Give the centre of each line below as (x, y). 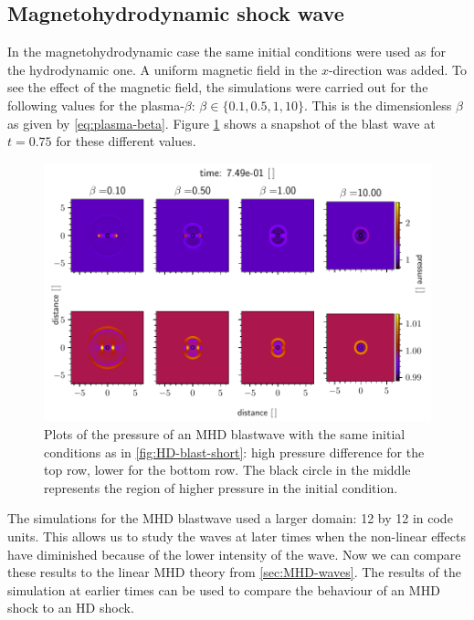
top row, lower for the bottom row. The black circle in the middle (227, 470)
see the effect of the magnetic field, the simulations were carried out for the (218, 87)
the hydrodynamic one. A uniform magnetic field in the (163, 69)
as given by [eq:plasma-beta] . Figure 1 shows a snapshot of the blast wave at (221, 123)
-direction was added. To (397, 69)
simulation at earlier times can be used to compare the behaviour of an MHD (224, 589)
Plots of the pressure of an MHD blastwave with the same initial (225, 434)
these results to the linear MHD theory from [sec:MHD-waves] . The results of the (234, 572)
